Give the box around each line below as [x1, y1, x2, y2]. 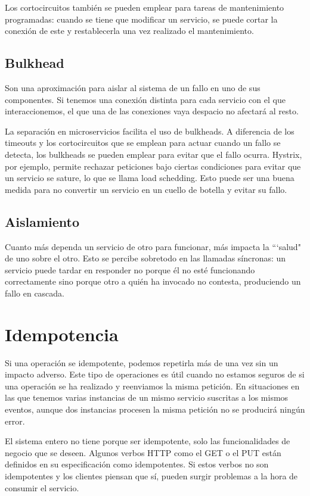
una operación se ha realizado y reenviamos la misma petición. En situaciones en [5, 379, 300, 392]
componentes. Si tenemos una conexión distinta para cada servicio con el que [5, 93, 286, 105]
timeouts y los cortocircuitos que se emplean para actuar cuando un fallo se [5, 136, 281, 149]
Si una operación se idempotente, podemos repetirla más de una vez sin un [5, 356, 278, 369]
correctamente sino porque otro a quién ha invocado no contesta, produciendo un [5, 275, 301, 288]
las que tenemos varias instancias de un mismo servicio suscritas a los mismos [5, 391, 289, 404]
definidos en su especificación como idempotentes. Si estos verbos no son [5, 458, 269, 470]
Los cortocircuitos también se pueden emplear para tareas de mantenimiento [5, 1, 284, 13]
